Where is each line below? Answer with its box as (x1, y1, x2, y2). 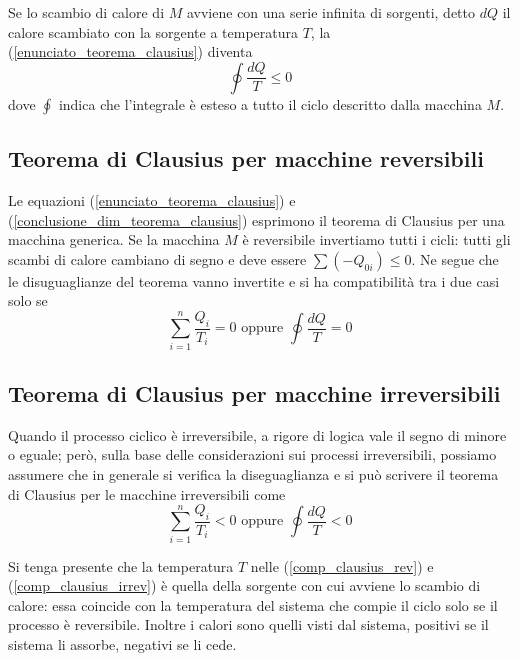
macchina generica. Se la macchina (8, 229, 220, 250)
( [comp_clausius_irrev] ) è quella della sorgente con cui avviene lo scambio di (8, 575, 481, 596)
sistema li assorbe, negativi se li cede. (8, 634, 237, 655)
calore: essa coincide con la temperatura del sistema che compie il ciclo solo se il (8, 594, 498, 615)
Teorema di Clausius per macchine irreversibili (8, 377, 501, 408)
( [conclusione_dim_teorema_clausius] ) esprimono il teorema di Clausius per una (8, 209, 505, 230)
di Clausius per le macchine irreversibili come (8, 483, 286, 504)
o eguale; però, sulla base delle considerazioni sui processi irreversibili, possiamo (8, 444, 497, 465)
